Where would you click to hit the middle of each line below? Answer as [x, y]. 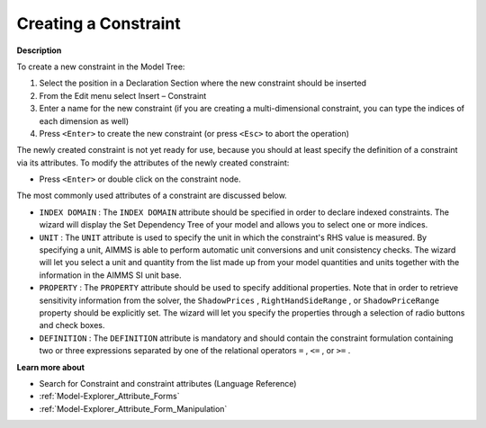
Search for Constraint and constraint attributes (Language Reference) [168, 383]
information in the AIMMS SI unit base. [110, 275]
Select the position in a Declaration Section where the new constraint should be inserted [203, 83]
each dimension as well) [84, 120]
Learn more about [51, 367]
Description [39, 50]
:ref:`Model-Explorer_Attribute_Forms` [109, 397]
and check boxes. [72, 325]
